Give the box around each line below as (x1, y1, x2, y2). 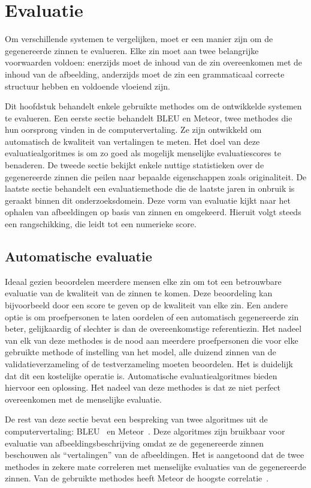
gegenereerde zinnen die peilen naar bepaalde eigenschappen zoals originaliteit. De (5, 170, 307, 183)
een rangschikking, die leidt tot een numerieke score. (5, 218, 197, 230)
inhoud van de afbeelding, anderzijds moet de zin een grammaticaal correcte (5, 67, 285, 80)
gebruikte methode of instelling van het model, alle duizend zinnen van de (5, 346, 276, 358)
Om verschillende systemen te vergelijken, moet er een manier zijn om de (5, 32, 273, 45)
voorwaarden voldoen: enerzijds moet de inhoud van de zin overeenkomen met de (5, 56, 303, 69)
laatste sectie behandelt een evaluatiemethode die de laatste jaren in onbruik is (5, 182, 295, 195)
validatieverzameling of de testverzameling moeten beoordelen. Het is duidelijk (5, 357, 293, 370)
